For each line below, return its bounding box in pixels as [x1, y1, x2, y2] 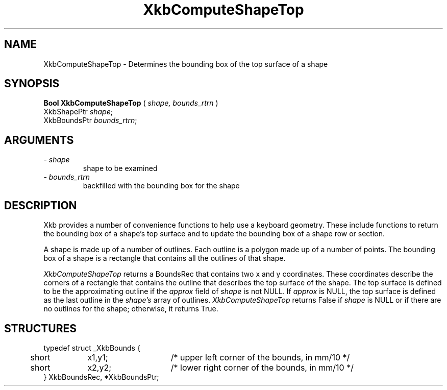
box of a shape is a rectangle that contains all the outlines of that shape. [43, 254, 286, 263]
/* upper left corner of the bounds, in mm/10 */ [170, 352, 350, 362]
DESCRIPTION [4, 199, 77, 212]
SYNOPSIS [4, 77, 60, 90]
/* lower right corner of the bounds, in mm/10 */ [170, 362, 354, 373]
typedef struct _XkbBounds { [43, 343, 140, 352]
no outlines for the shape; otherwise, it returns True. [43, 304, 218, 313]
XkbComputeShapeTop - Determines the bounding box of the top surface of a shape [43, 59, 328, 68]
